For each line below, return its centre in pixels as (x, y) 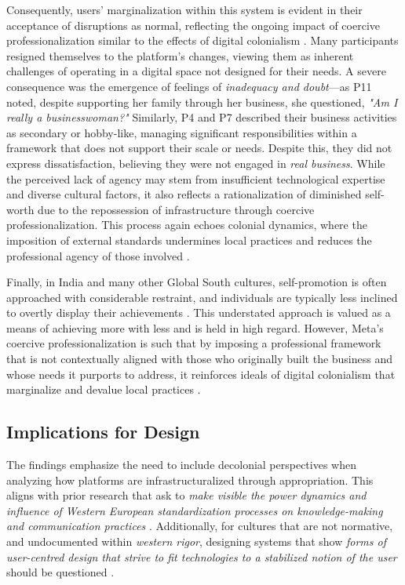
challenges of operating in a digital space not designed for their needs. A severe (196, 71)
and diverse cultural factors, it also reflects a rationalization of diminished (184, 194)
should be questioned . (60, 572)
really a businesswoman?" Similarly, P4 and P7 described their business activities (202, 117)
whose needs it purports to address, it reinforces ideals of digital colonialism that (201, 374)
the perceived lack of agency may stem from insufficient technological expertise (196, 178)
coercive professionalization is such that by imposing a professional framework (194, 343)
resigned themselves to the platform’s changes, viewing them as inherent (180, 55)
